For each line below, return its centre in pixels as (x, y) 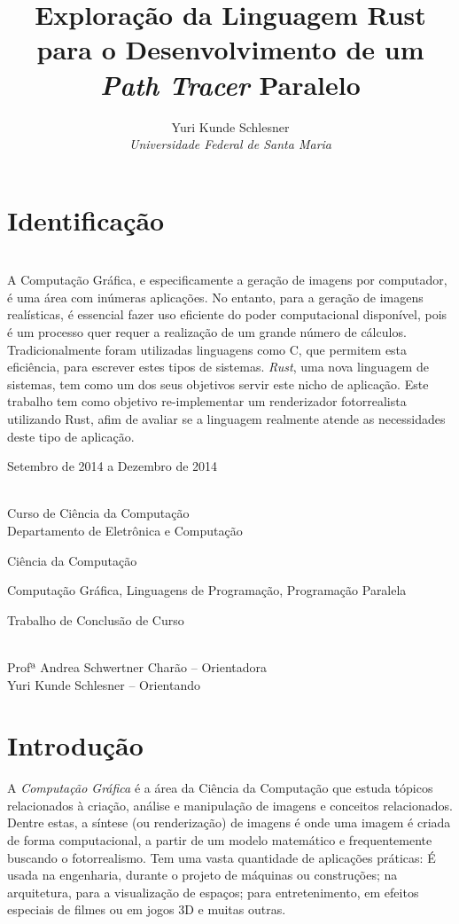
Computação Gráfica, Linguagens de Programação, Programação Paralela (207, 590)
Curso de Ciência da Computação (98, 513)
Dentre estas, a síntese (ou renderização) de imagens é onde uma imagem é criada (229, 822)
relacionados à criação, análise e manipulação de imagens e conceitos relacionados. (230, 805)
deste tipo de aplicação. (71, 436)
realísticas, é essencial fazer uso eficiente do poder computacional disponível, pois (227, 314)
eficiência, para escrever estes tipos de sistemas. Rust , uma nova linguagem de (218, 367)
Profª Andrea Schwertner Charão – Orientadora (137, 666)
